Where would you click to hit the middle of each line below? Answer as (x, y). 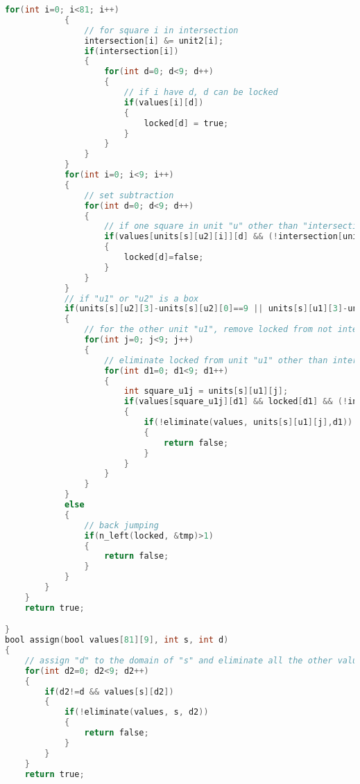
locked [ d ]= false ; (164, 257)
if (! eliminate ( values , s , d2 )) (136, 712)
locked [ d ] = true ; (186, 123)
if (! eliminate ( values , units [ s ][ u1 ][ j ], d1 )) (248, 422)
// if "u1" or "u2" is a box (131, 298)
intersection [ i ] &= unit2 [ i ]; (154, 41)
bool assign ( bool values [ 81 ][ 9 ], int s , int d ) (117, 640)
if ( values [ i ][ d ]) (164, 102)
